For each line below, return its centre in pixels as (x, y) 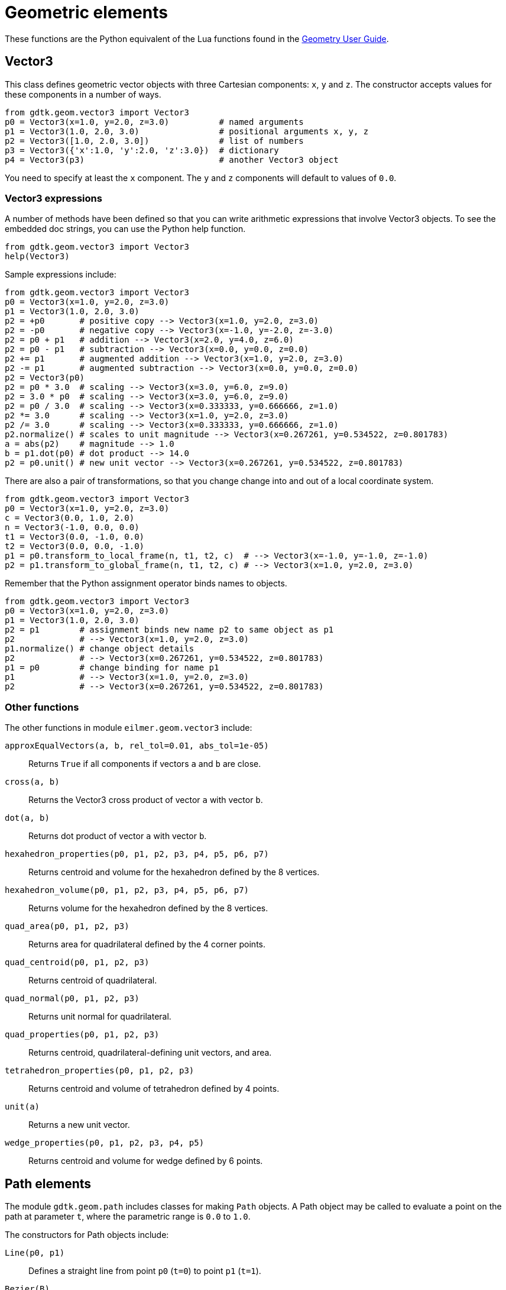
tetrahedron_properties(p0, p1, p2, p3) (100, 1071)
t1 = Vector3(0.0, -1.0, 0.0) (75, 537)
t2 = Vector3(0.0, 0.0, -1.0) (75, 546)
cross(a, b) (32, 782)
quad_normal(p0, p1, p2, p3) (72, 999)
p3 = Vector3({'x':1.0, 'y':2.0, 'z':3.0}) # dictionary (142, 150)
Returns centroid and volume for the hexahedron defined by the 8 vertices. (174, 872)
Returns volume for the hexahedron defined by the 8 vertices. (148, 908)
